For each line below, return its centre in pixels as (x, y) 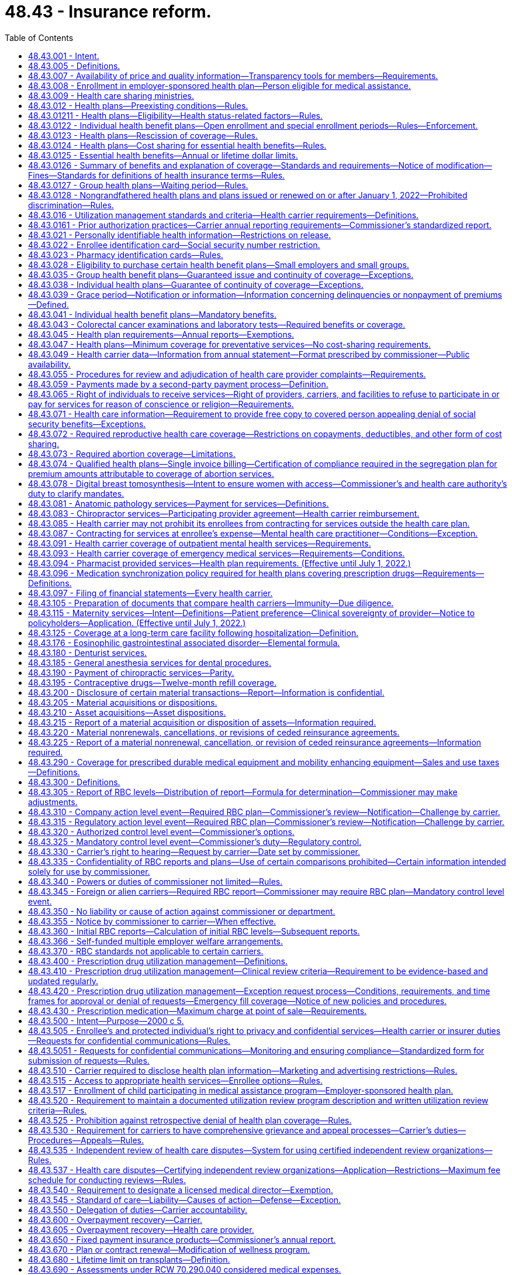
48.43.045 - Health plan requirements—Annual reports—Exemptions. (161, 334)
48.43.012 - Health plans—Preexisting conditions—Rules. (138, 105)
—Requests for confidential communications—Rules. (129, 1040)
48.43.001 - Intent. (64, 56)
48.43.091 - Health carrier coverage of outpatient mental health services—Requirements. (200, 543)
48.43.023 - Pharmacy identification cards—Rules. (126, 255)
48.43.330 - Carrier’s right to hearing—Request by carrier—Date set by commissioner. (194, 851)
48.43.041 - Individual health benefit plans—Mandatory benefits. (152, 314)
